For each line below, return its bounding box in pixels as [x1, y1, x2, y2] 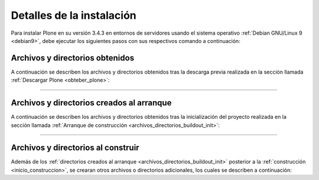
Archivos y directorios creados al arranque [11, 98, 172, 108]
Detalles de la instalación [11, 9, 137, 22]
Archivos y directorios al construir [11, 143, 139, 153]
